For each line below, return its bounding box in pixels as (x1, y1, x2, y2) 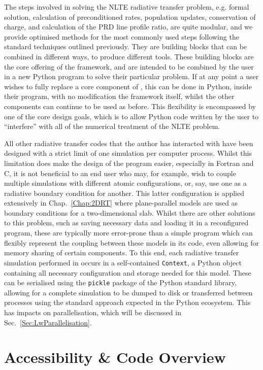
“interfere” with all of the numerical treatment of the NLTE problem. (4, 121, 220, 131)
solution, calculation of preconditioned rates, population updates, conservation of (4, 11, 256, 22)
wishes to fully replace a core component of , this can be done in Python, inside (4, 81, 252, 91)
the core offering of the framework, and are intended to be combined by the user (4, 61, 254, 72)
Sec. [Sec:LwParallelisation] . (4, 317, 92, 327)
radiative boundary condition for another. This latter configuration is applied (4, 187, 244, 198)
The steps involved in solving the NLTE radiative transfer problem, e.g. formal (4, 2, 249, 12)
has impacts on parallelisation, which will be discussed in (4, 307, 181, 317)
